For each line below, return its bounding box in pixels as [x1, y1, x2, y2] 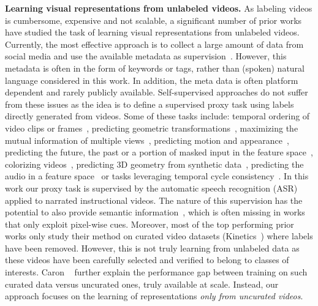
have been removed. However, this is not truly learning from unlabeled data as [5, 241, 300, 254]
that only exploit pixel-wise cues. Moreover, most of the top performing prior [5, 217, 294, 230]
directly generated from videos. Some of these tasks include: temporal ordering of [5, 110, 310, 122]
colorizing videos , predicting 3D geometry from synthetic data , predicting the [5, 157, 304, 170]
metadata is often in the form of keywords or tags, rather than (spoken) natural [5, 61, 305, 74]
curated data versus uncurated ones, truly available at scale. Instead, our [5, 277, 279, 290]
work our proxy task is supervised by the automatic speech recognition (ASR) [5, 181, 298, 194]
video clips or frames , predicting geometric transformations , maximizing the [5, 121, 298, 134]
